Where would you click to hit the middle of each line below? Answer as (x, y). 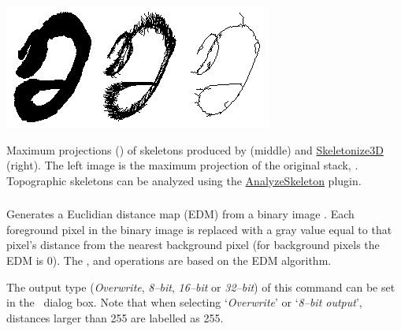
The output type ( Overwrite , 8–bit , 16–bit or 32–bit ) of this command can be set (201, 286)
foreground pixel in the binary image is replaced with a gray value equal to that (199, 229)
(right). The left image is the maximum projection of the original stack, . (182, 165)
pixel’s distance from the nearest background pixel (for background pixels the (193, 245)
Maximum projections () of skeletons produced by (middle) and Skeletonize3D (195, 149)
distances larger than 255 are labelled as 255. (115, 317)
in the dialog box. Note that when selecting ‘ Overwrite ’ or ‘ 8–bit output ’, (184, 302)
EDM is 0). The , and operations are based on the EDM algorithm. (169, 260)
